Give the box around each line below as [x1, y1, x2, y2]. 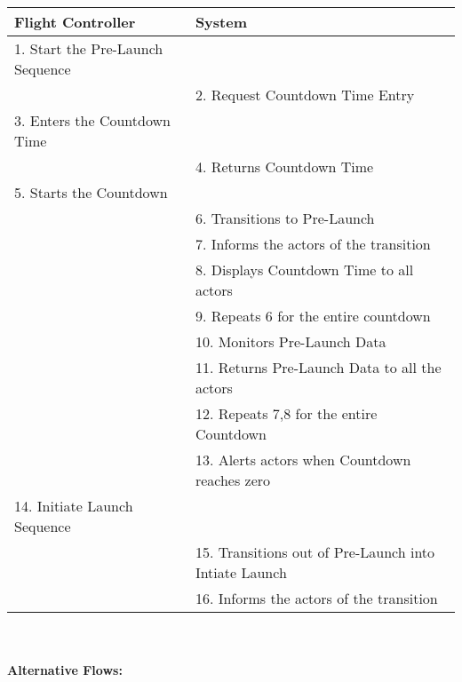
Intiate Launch [195, 562, 287, 583]
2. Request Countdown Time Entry [195, 84, 415, 105]
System [195, 12, 247, 32]
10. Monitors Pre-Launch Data [195, 331, 386, 352]
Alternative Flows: [7, 661, 123, 679]
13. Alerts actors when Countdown [195, 449, 411, 470]
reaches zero [195, 470, 271, 490]
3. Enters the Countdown [14, 110, 171, 131]
